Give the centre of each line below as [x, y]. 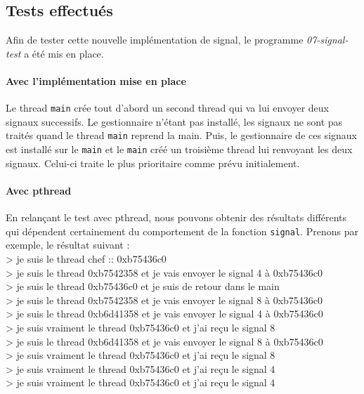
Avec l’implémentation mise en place [96, 80]
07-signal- [327, 40]
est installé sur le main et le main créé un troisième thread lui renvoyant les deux [179, 149]
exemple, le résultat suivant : [68, 245]
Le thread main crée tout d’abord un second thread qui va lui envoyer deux [168, 108]
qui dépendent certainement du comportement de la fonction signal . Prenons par [182, 231]
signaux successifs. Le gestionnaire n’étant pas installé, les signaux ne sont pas [174, 121]
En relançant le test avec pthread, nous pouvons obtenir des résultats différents [176, 217]
